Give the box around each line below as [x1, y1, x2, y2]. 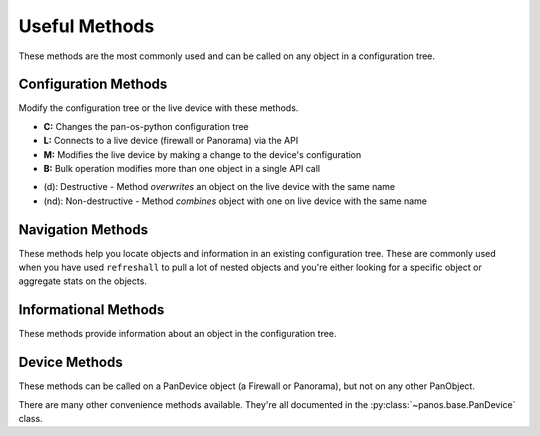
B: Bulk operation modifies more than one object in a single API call [43, 163, 320, 175]
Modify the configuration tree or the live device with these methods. [18, 102, 299, 114]
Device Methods [18, 354, 124, 371]
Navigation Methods [18, 221, 149, 238]
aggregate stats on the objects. [18, 275, 147, 287]
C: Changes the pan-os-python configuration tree [43, 120, 249, 132]
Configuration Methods [18, 76, 168, 93]
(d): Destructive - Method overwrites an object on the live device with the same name [43, 181, 396, 193]
